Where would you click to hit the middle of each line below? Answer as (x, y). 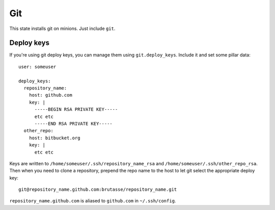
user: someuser (37, 67)
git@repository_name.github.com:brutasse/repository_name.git (98, 190)
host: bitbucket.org (54, 138)
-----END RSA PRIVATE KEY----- (74, 124)
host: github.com (50, 95)
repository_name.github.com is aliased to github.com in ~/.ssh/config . (93, 201)
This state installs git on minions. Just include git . (62, 28)
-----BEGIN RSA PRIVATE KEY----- (76, 110)
